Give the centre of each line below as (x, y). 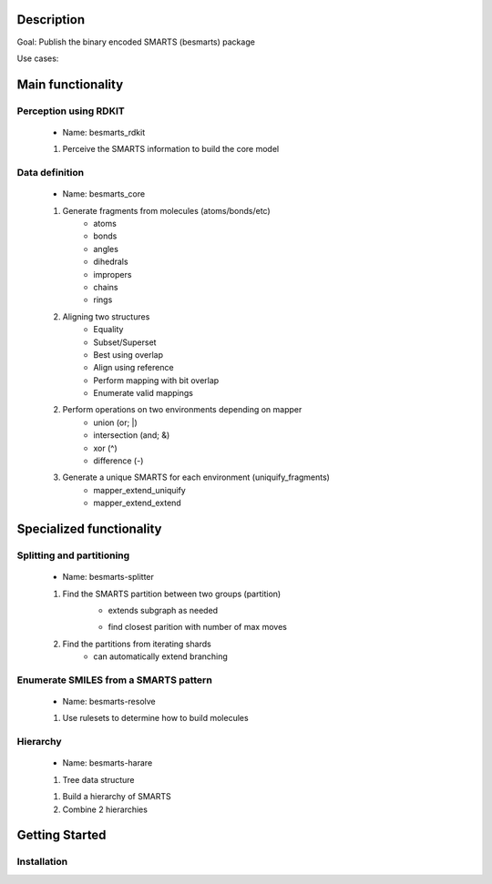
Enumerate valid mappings (143, 393)
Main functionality (70, 84)
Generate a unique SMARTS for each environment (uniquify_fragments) (196, 477)
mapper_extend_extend (137, 503)
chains (106, 287)
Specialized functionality (90, 529)
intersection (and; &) (132, 435)
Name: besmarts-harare (108, 763)
